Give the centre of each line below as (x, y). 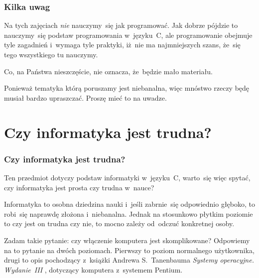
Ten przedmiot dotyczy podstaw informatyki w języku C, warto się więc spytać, (127, 177)
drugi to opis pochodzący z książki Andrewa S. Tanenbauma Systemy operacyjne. (129, 260)
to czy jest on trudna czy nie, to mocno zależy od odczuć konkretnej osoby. (119, 223)
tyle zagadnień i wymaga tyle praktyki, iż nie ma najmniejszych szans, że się (122, 45)
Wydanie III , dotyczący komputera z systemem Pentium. (93, 269)
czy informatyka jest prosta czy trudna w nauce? (79, 187)
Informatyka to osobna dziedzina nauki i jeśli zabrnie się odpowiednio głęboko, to (129, 204)
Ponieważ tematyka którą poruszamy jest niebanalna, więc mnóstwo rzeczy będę (127, 88)
